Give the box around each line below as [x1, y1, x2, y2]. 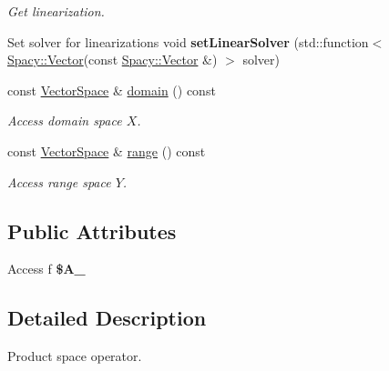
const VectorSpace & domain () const [7, 80, 216, 99]
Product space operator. [7, 346, 142, 366]
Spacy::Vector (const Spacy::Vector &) [7, 50, 218, 69]
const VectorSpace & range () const [7, 141, 206, 160]
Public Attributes [7, 216, 177, 245]
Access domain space [7, 111, 122, 130]
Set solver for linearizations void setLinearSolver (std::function [7, 32, 369, 51]
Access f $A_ [7, 259, 86, 278]
